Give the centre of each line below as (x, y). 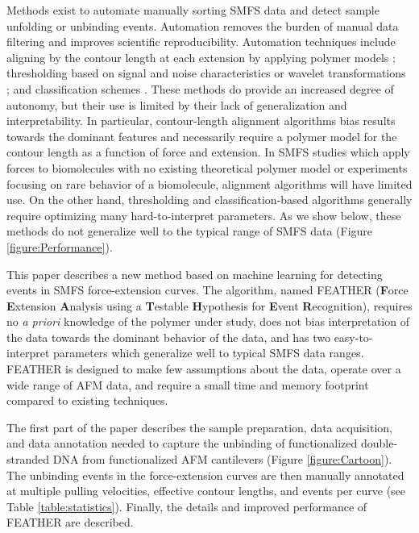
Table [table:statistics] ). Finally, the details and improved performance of (187, 506)
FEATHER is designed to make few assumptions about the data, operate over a (204, 369)
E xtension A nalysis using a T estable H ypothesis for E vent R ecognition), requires (209, 305)
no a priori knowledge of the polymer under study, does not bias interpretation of (208, 321)
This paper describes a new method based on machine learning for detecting (195, 274)
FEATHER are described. (70, 522)
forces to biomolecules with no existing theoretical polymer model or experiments (207, 167)
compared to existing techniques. (87, 400)
